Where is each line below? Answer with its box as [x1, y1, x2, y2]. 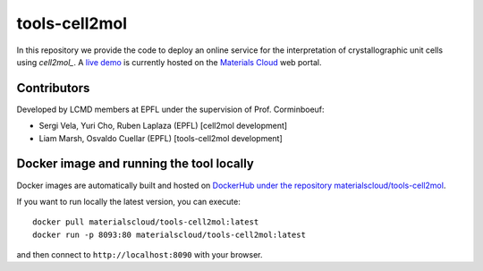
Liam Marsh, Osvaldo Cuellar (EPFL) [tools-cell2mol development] [38, 132, 284, 143]
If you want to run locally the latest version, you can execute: [16, 196, 241, 207]
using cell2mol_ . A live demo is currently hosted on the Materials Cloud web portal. [16, 56, 322, 67]
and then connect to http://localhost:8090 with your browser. [16, 250, 263, 260]
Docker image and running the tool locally [16, 157, 254, 172]
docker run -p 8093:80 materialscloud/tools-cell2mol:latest [32, 229, 306, 240]
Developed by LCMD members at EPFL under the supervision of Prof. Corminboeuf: [16, 104, 326, 114]
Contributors [16, 80, 90, 96]
